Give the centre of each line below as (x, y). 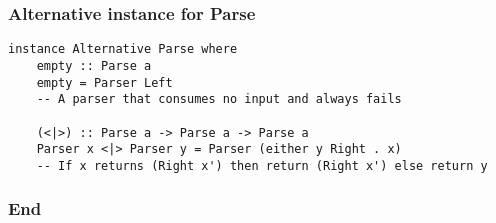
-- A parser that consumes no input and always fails (219, 99)
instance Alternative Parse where (123, 49)
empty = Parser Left (104, 82)
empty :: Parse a (94, 65)
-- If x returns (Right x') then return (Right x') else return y (262, 165)
